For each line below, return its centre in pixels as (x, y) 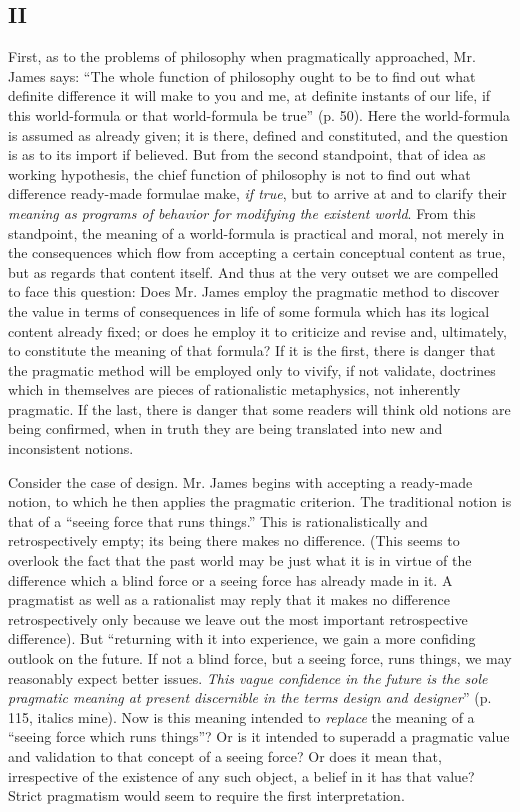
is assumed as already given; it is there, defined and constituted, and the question (258, 134)
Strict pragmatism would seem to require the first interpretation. (206, 795)
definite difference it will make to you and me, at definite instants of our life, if (249, 95)
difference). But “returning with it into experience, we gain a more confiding (242, 638)
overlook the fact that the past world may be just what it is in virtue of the (240, 560)
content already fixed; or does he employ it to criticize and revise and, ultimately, (257, 330)
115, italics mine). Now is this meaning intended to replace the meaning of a (241, 716)
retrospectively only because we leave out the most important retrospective (238, 618)
